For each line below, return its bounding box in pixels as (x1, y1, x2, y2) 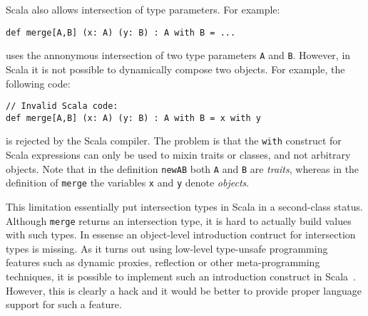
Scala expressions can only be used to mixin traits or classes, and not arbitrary (6, 147, 351, 162)
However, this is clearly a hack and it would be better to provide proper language (6, 283, 362, 297)
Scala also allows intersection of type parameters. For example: (6, 2, 280, 16)
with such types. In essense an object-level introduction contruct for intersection (6, 227, 356, 242)
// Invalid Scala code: (6, 101, 118, 112)
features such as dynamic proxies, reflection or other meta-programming (6, 255, 320, 270)
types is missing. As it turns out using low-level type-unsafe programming (6, 241, 328, 256)
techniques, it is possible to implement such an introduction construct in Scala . (6, 269, 356, 283)
